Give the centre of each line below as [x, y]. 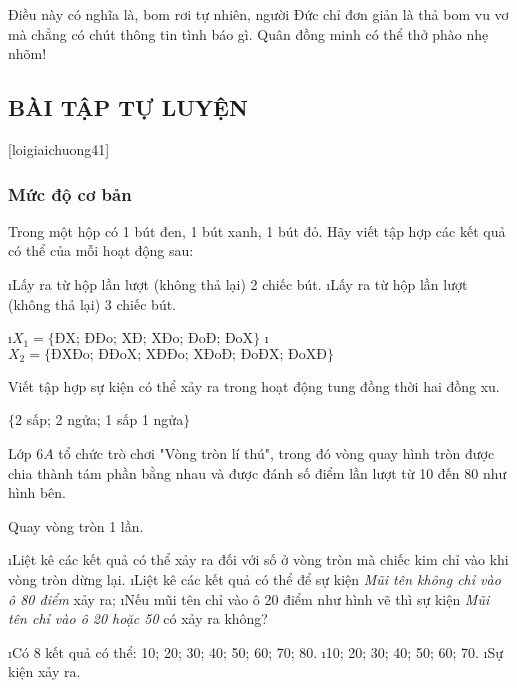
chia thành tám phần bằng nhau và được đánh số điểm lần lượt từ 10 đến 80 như [257, 472]
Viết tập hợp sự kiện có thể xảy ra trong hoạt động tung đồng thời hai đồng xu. [254, 385]
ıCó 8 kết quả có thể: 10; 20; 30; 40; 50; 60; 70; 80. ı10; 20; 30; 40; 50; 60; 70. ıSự [256, 651]
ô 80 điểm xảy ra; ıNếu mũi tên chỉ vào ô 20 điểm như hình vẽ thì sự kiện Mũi [249, 598]
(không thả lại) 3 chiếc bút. [92, 303]
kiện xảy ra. [44, 671]
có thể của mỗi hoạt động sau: [101, 250]
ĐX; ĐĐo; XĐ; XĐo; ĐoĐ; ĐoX [154, 339]
